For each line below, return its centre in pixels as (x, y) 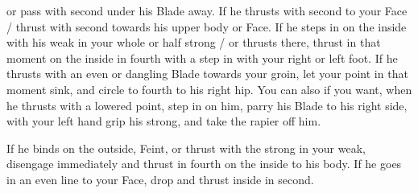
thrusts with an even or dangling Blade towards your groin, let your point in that (207, 74)
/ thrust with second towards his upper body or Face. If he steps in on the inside (207, 26)
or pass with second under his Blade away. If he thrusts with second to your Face (207, 10)
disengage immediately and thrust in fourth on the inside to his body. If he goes (204, 164)
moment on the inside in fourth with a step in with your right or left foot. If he (202, 57)
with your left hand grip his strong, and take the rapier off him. (164, 121)
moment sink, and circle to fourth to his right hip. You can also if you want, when (209, 89)
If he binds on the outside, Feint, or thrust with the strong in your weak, (186, 148)
